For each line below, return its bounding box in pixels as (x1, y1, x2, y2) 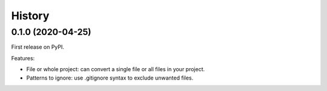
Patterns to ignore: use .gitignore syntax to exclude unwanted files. (26, 74, 194, 81)
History (11, 9, 50, 22)
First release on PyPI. (11, 43, 65, 51)
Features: (11, 54, 35, 61)
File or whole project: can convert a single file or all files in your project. (26, 66, 205, 73)
